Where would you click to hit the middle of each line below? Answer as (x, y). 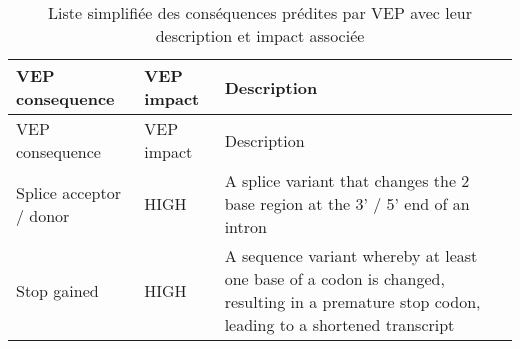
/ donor (43, 215)
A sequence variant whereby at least (351, 255)
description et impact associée (260, 35)
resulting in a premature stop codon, (352, 301)
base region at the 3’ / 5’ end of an (347, 203)
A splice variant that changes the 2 (347, 180)
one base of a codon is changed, (334, 278)
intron (245, 226)
